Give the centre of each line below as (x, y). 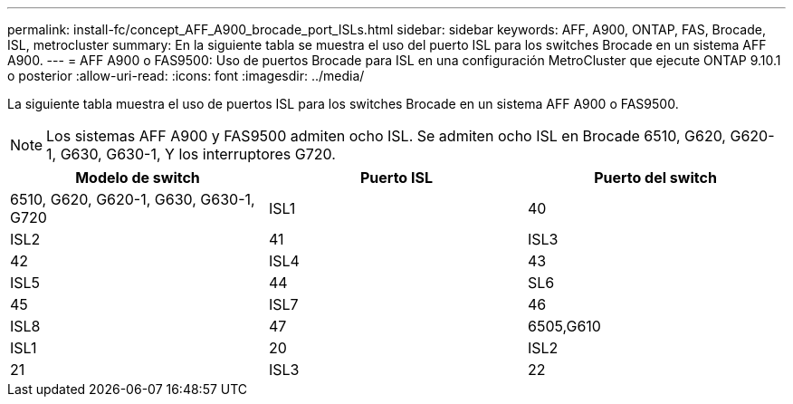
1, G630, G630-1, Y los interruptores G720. (191, 154)
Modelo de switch (138, 178)
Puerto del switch (655, 178)
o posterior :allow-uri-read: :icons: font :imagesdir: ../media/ (186, 76)
